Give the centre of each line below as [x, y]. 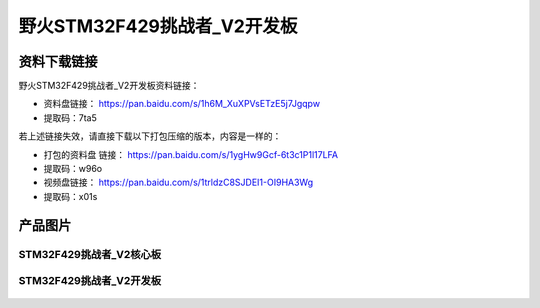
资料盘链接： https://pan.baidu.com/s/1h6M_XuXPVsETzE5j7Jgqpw [181, 104]
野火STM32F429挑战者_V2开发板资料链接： [109, 86]
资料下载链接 [58, 61]
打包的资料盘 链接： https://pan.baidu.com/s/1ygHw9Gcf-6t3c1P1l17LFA [191, 154]
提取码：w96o [73, 169]
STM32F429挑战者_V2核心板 [90, 254]
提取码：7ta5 [70, 117]
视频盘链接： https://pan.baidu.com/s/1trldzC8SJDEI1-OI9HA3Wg [178, 182]
